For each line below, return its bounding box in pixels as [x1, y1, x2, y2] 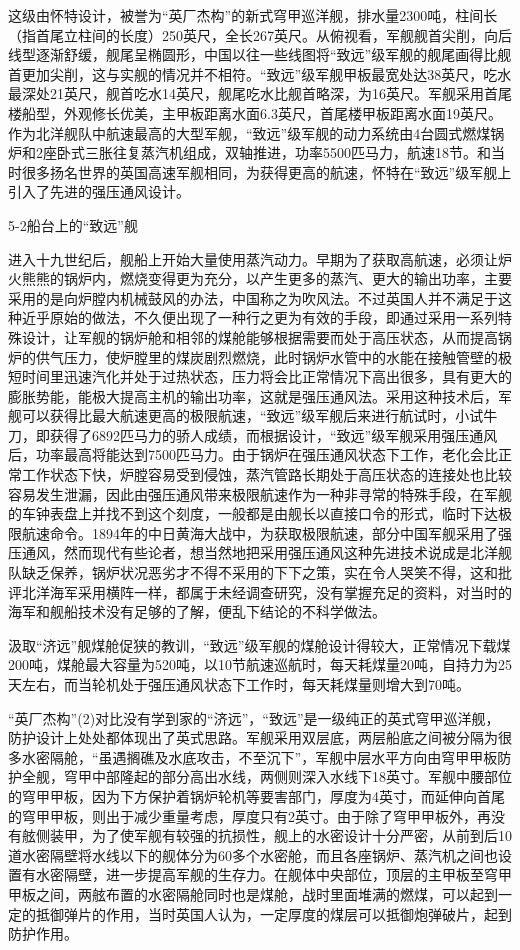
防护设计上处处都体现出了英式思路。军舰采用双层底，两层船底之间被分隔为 [8, 727, 498, 748]
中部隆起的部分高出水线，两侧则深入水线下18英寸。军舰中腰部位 [91, 766, 512, 787]
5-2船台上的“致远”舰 [8, 214, 138, 235]
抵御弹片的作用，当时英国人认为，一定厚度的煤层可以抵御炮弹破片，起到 [35, 903, 512, 924]
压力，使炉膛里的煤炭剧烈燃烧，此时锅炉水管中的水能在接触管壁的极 [63, 346, 512, 367]
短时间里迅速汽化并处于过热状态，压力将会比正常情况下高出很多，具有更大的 [8, 366, 512, 387]
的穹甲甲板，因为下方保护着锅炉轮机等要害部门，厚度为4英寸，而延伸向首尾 [8, 785, 505, 806]
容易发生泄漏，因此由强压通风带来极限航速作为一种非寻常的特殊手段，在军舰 [8, 483, 512, 504]
